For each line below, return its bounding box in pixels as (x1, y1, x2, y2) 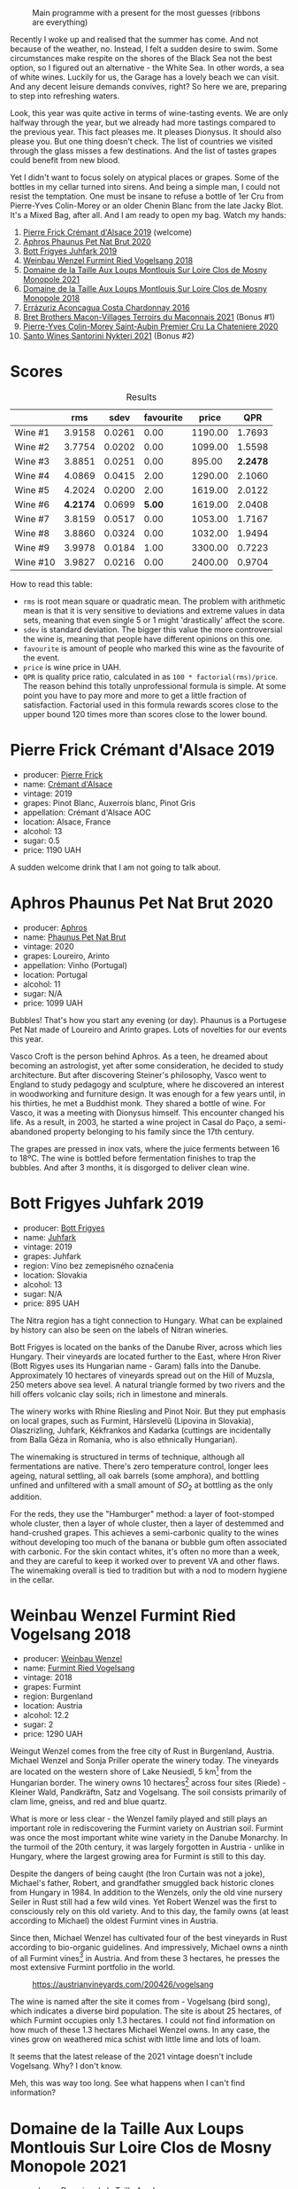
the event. (22, 652, 60, 663)
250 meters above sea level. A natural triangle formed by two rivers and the (10, 1379, 286, 1390)
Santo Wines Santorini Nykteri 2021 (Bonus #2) (22, 331, 195, 340)
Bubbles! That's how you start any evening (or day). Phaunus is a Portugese (10, 1014, 287, 1025)
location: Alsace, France (22, 816, 111, 827)
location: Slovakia (22, 1270, 88, 1280)
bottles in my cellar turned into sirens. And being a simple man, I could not (10, 182, 280, 192)
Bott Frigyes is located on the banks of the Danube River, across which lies (10, 1341, 282, 1352)
